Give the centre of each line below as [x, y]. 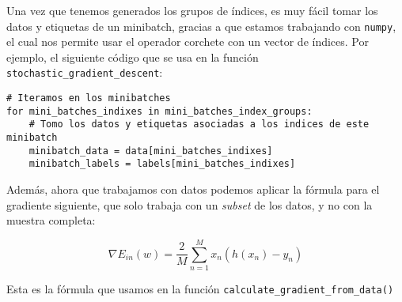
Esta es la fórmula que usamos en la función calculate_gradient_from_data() [200, 288]
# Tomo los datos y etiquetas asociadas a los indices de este [199, 125]
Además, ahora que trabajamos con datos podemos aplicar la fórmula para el [193, 189]
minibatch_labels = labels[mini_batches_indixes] [162, 164]
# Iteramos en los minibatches [89, 98]
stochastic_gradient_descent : [85, 72]
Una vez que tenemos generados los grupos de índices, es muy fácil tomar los [192, 10]
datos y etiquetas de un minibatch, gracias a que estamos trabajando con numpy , [201, 26]
